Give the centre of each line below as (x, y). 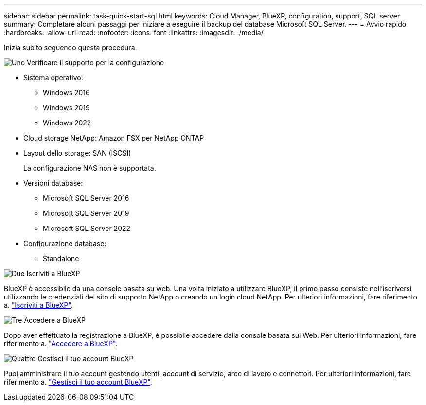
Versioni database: (53, 183)
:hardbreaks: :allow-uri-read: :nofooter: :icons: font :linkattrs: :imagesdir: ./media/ (134, 32)
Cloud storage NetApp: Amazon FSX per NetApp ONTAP (114, 138)
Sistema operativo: (53, 78)
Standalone (61, 258)
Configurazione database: (65, 243)
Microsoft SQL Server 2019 (86, 213)
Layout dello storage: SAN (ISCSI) (77, 153)
